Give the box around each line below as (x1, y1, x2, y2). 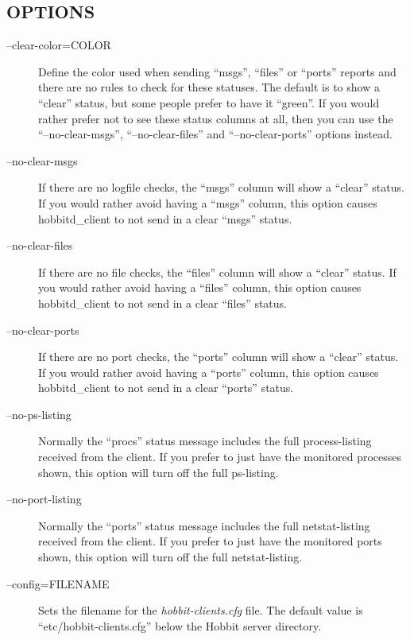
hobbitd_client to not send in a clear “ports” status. (38, 379, 294, 396)
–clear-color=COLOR (6, 37, 111, 53)
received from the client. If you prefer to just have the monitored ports (38, 533, 382, 549)
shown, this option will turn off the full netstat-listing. (38, 549, 303, 565)
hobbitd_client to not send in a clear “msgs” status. (38, 210, 292, 227)
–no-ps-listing (6, 405, 72, 422)
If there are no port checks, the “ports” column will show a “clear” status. (38, 348, 399, 365)
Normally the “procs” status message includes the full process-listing (38, 432, 372, 449)
